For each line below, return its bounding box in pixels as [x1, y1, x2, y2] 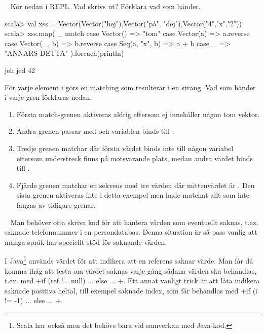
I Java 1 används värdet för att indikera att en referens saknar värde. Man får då [5, 254, 253, 266]
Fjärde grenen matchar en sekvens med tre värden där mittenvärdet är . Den [16, 179, 255, 190]
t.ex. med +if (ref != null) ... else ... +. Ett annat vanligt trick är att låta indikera [5, 275, 260, 286]
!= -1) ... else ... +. [5, 295, 63, 306]
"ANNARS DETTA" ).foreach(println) [5, 48, 124, 58]
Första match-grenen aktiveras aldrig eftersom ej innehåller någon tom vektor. [16, 108, 260, 119]
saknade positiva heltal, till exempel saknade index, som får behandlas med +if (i [5, 285, 257, 295]
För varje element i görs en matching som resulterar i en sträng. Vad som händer [5, 82, 256, 92]
